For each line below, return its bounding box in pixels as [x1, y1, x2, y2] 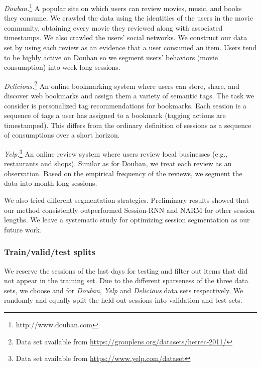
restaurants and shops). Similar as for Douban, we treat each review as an [4, 158, 232, 169]
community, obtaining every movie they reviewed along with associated [4, 22, 223, 33]
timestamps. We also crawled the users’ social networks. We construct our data [4, 32, 247, 43]
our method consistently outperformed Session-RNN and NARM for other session [4, 204, 255, 215]
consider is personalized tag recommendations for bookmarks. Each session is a [4, 100, 246, 110]
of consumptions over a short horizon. [4, 130, 120, 140]
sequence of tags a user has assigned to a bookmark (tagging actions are [4, 110, 226, 120]
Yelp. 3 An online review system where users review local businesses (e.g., [4, 147, 228, 159]
